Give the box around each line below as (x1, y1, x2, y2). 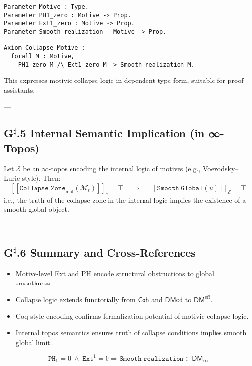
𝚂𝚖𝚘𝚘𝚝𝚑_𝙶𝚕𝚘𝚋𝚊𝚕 (157, 184, 203, 192)
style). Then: (22, 173, 61, 183)
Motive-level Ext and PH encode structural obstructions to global (15, 268, 214, 278)
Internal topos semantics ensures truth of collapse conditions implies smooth (15, 327, 247, 337)
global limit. (15, 337, 52, 347)
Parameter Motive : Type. (4, 3, 89, 10)
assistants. (4, 84, 35, 95)
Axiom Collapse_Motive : (4, 44, 85, 52)
